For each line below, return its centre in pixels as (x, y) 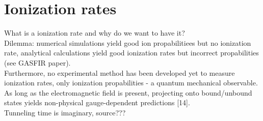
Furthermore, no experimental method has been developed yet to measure (120, 72)
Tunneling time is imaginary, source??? (65, 112)
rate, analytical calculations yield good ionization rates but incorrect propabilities (131, 53)
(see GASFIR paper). (37, 62)
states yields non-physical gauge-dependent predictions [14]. (97, 102)
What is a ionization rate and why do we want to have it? (95, 33)
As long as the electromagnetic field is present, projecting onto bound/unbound (128, 92)
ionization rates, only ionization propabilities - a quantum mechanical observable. (131, 83)
